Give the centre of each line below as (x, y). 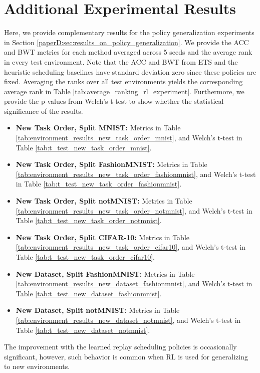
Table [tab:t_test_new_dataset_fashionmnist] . (89, 293)
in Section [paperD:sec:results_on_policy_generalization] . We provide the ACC (126, 42)
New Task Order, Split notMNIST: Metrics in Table (104, 201)
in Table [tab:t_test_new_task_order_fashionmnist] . (99, 184)
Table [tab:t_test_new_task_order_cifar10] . (85, 257)
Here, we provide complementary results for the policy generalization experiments (129, 32)
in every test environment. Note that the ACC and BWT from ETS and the (121, 61)
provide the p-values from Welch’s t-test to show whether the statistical (114, 101)
